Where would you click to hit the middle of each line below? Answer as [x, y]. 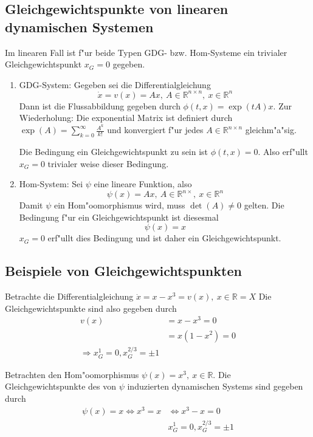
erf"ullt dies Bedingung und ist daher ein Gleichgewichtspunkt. [164, 238]
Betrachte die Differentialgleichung [69, 296]
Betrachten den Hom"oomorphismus [72, 374]
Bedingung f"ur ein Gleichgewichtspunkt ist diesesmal [119, 217]
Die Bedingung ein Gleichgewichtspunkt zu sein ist [114, 151]
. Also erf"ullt [283, 151]
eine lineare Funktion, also [143, 184]
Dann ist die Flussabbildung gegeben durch [100, 105]
